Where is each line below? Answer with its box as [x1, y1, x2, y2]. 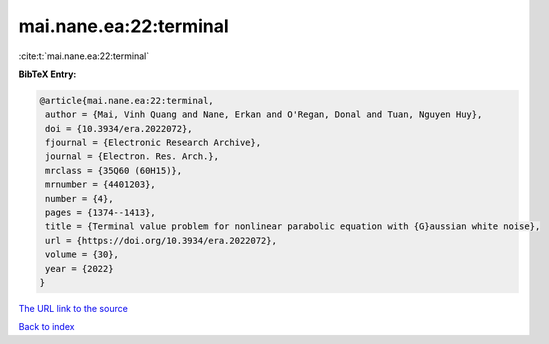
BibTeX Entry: [18, 68, 77, 80]
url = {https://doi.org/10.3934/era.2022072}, [45, 235, 277, 246]
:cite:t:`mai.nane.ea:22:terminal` [18, 50, 150, 62]
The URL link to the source [18, 302, 129, 314]
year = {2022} [45, 263, 114, 274]
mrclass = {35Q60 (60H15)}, [45, 165, 183, 176]
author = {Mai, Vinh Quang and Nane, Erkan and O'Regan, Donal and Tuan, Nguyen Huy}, [45, 109, 483, 120]
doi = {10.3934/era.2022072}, [45, 123, 194, 134]
